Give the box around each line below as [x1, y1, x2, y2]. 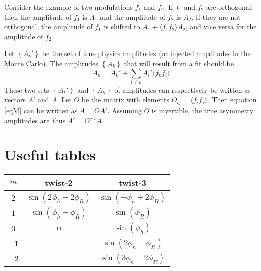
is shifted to [103, 21, 140, 32]
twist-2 [45, 177, 73, 189]
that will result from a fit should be [124, 58, 234, 68]
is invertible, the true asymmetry [151, 104, 254, 115]
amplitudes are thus [4, 115, 66, 125]
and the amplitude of [100, 11, 165, 22]
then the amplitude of [4, 11, 72, 22]
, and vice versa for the [185, 21, 257, 32]
